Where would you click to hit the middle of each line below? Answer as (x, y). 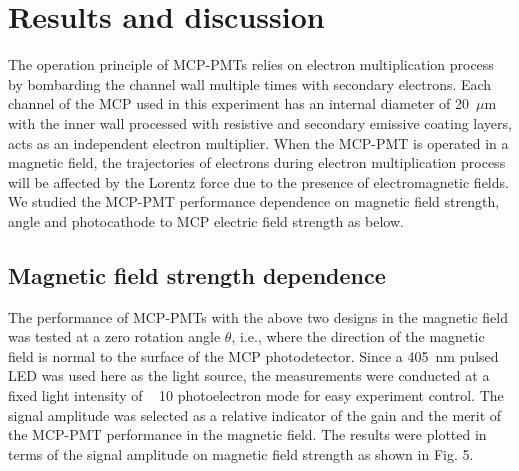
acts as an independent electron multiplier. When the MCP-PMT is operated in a (258, 142)
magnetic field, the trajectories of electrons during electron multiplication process (257, 162)
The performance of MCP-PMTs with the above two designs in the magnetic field (258, 316)
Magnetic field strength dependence (197, 274)
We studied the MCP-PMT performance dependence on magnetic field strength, (254, 201)
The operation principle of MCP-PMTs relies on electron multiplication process (251, 64)
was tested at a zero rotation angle (114, 336)
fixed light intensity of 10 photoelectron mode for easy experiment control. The (256, 395)
